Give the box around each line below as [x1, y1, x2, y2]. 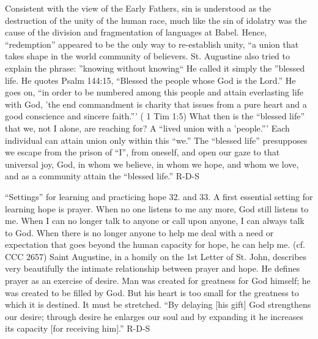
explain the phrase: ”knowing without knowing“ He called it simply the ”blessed [5, 61, 305, 74]
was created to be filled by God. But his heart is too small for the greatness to [5, 286, 299, 299]
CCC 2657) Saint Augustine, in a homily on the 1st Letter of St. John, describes [5, 250, 307, 263]
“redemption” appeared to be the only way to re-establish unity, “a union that [5, 37, 299, 50]
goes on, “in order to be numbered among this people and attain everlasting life [5, 86, 304, 99]
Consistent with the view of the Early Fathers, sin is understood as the [5, 2, 272, 14]
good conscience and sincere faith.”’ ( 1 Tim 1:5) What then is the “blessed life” [5, 110, 305, 122]
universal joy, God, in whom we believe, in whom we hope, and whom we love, [5, 157, 299, 170]
